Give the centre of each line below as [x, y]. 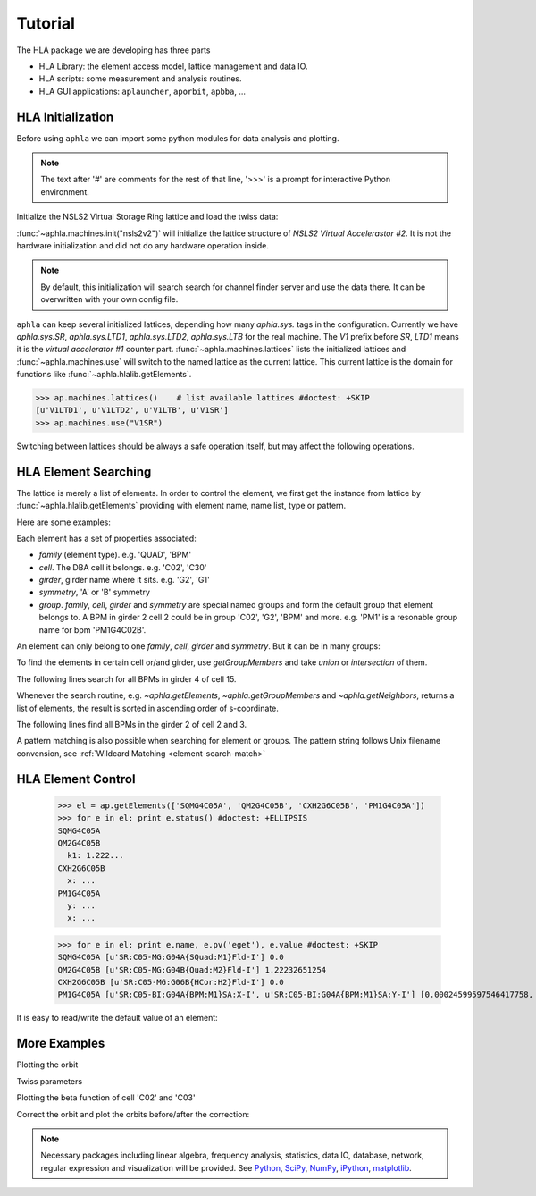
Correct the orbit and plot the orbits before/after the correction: [133, 1114]
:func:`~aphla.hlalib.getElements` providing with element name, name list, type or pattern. [181, 506]
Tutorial [46, 23]
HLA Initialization [65, 117]
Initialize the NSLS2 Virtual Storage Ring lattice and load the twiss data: [147, 217]
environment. [65, 191]
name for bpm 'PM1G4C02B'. [92, 629]
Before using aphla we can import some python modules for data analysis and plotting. [178, 138]
